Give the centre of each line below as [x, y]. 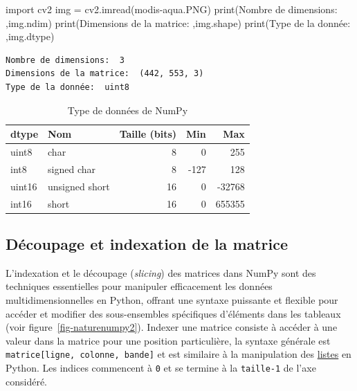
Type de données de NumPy [128, 110]
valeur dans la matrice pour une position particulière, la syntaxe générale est [168, 340]
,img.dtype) [30, 36]
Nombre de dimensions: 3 [65, 60]
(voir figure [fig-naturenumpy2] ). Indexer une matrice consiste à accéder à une [172, 327]
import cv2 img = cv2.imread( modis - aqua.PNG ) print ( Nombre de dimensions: [172, 9]
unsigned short [79, 186]
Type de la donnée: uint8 [67, 87]
